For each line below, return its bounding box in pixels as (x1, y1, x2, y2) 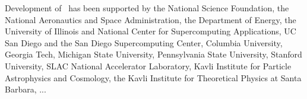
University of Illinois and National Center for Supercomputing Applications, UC (5, 25, 296, 37)
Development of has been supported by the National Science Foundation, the (5, 2, 289, 14)
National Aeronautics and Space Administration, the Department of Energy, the (5, 13, 296, 25)
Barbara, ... (5, 83, 46, 95)
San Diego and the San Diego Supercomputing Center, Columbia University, (5, 36, 283, 49)
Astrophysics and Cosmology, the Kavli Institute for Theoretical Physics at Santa (5, 71, 302, 84)
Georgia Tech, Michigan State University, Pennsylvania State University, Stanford (5, 48, 302, 60)
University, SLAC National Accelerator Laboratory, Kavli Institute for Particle (5, 59, 292, 72)
